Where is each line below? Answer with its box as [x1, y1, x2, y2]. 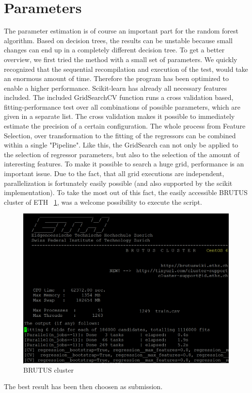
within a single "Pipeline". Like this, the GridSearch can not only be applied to [4, 140, 238, 150]
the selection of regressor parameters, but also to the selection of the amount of [4, 149, 239, 159]
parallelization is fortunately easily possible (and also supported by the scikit [4, 178, 233, 188]
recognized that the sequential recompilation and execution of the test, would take [4, 64, 248, 74]
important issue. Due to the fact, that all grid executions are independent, [4, 168, 224, 179]
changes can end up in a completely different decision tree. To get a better [4, 45, 225, 55]
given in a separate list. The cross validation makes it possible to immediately [4, 111, 235, 121]
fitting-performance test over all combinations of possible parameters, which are [4, 101, 240, 112]
